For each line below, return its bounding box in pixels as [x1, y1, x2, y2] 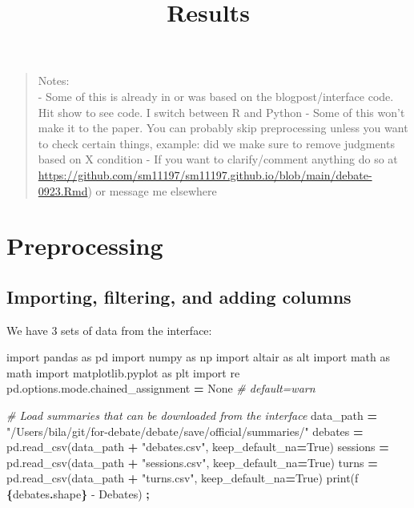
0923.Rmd [38, 182, 88, 199]
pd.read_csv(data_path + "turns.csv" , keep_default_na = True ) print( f [6, 470, 359, 486]
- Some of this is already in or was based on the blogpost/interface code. [38, 87, 394, 104]
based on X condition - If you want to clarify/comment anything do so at [38, 151, 398, 167]
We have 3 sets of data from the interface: [6, 321, 212, 338]
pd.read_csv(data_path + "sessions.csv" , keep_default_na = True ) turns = [6, 454, 378, 470]
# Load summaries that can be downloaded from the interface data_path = [6, 407, 377, 424]
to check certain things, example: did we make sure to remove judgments [38, 135, 395, 151]
